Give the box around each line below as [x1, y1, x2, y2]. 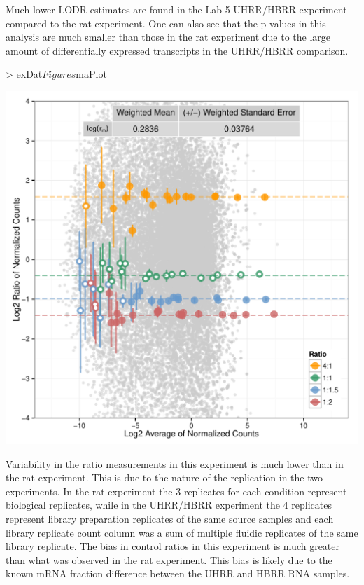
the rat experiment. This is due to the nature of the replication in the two [6, 470, 323, 485]
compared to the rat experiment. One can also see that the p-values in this [6, 15, 326, 30]
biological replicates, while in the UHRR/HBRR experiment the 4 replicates [6, 497, 332, 512]
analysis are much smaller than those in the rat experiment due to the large [6, 29, 331, 44]
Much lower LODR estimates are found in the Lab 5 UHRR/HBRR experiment [6, 2, 347, 16]
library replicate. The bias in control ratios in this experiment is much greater [6, 539, 340, 553]
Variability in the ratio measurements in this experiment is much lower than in [6, 456, 344, 471]
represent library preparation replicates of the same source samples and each [6, 511, 334, 525]
